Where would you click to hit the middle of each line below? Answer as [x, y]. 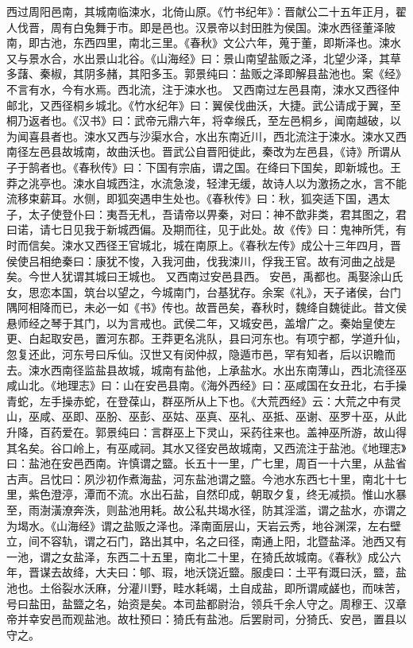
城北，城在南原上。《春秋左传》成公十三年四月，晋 [270, 244]
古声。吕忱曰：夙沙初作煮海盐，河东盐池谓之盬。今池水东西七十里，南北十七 [206, 478]
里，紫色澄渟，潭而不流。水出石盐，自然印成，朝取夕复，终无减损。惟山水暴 [206, 494]
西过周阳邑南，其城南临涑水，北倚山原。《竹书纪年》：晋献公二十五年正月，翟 [206, 11]
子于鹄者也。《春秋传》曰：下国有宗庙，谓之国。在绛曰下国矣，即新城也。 [198, 167]
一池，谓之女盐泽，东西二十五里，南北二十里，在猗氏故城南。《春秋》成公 [198, 556]
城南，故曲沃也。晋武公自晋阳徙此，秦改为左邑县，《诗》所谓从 [237, 151]
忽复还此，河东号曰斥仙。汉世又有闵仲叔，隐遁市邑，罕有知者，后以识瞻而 [201, 354]
